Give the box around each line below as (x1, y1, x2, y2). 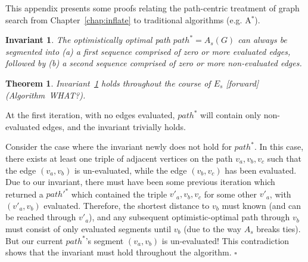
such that (267, 152, 301, 164)
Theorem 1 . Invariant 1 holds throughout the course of (5, 76, 211, 89)
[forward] (226, 76, 259, 89)
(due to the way (183, 223, 241, 235)
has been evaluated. (225, 164, 297, 176)
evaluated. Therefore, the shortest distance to (43, 199, 210, 211)
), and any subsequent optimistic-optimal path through (89, 211, 290, 223)
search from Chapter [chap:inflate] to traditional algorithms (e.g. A (5, 13, 251, 26)
